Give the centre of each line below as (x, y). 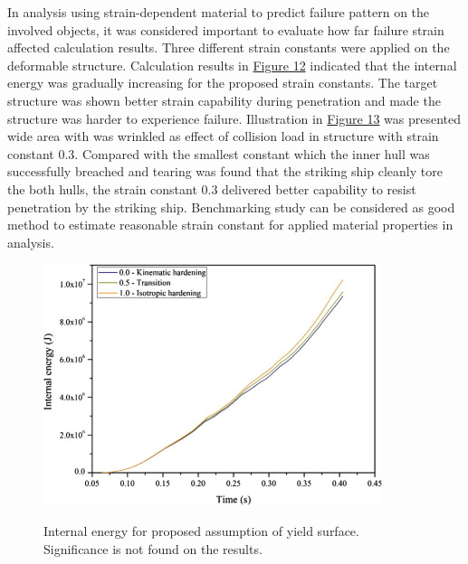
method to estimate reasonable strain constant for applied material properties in (230, 225)
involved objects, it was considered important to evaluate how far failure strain (226, 29)
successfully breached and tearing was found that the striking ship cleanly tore (225, 171)
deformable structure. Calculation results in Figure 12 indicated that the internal (232, 65)
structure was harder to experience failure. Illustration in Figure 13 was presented (234, 118)
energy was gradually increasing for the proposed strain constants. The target (223, 83)
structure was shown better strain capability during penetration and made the (224, 100)
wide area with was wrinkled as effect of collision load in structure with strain (223, 136)
